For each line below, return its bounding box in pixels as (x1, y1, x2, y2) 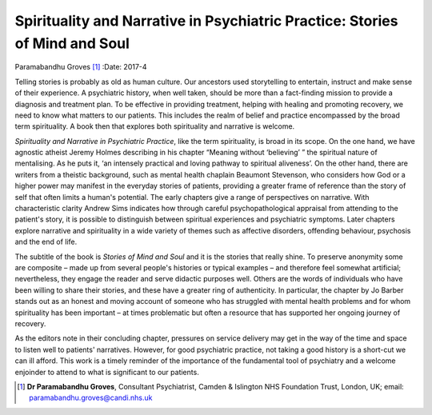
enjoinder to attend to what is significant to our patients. (14, 367, 199, 377)
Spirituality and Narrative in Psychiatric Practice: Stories (14, 12, 398, 30)
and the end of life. (14, 237, 78, 247)
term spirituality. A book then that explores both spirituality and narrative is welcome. (14, 122, 295, 131)
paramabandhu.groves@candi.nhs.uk (29, 393, 153, 403)
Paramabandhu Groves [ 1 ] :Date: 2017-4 (14, 62, 147, 72)
